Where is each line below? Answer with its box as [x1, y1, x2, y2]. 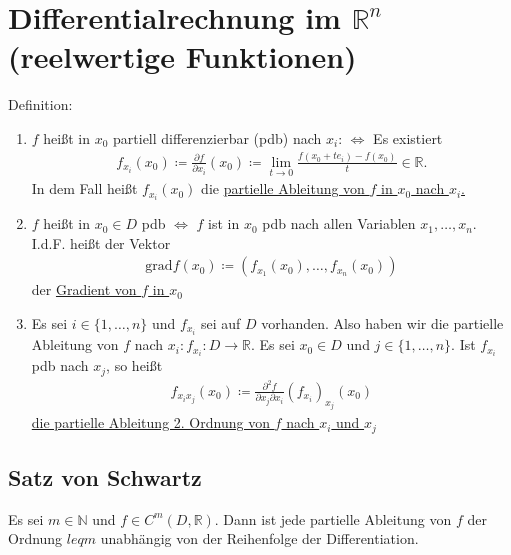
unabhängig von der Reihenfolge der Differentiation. [100, 528, 419, 549]
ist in [208, 213, 240, 234]
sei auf [200, 312, 241, 333]
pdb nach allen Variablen [262, 213, 416, 234]
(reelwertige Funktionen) [8, 36, 357, 77]
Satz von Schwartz [8, 462, 202, 492]
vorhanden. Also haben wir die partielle [261, 312, 504, 333]
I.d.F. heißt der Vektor [31, 232, 171, 253]
